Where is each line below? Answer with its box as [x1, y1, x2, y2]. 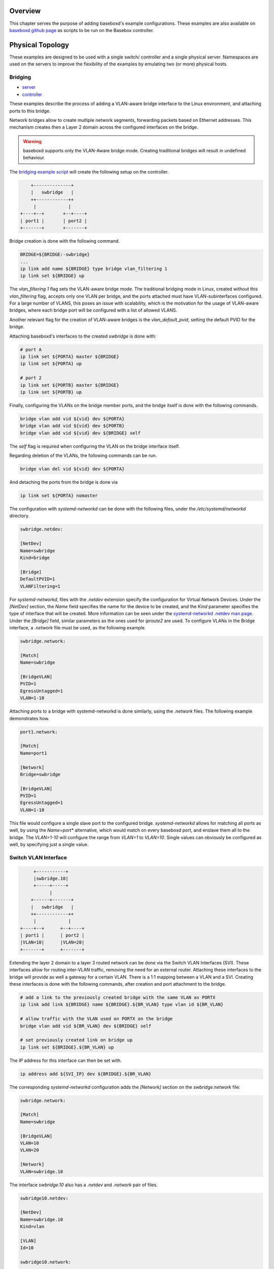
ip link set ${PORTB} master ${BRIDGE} [20, 382, 119, 388]
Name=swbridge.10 [20, 1216, 63, 1222]
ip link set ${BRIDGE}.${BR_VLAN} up [20, 1044, 114, 1050]
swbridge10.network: [20, 1259, 71, 1265]
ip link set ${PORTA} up [20, 361, 82, 366]
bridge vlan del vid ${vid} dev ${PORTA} [20, 466, 125, 472]
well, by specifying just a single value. [9, 842, 89, 848]
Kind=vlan [20, 1224, 45, 1229]
